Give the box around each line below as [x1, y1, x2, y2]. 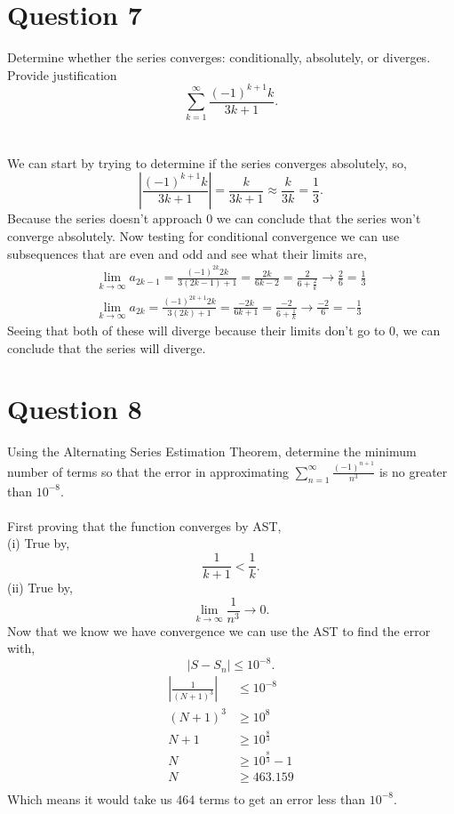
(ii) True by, [7, 578, 73, 597]
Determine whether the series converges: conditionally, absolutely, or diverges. [7, 48, 431, 67]
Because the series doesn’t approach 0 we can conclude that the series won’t [7, 209, 421, 228]
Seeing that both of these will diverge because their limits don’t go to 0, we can [7, 321, 441, 340]
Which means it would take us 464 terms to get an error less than [7, 789, 365, 808]
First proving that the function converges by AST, [7, 516, 282, 535]
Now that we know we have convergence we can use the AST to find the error [7, 621, 431, 640]
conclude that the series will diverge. [7, 338, 206, 357]
